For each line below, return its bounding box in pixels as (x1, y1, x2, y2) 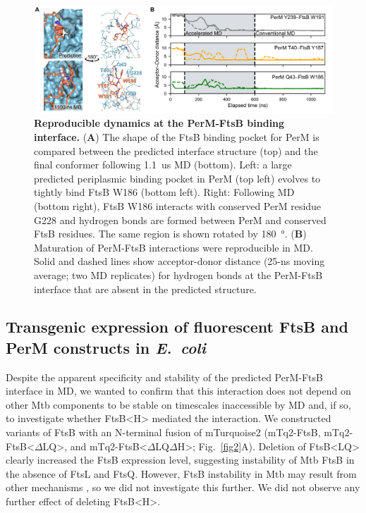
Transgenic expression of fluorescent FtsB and (6, 316, 348, 338)
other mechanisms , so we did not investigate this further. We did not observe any (6, 480, 360, 495)
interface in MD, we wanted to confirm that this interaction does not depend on (6, 383, 351, 398)
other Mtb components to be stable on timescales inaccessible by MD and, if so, (6, 397, 351, 412)
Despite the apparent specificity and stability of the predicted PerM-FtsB (6, 369, 323, 384)
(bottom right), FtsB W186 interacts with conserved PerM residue (34, 198, 322, 213)
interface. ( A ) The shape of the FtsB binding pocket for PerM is (34, 129, 319, 144)
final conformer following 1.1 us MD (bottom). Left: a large (34, 157, 292, 172)
